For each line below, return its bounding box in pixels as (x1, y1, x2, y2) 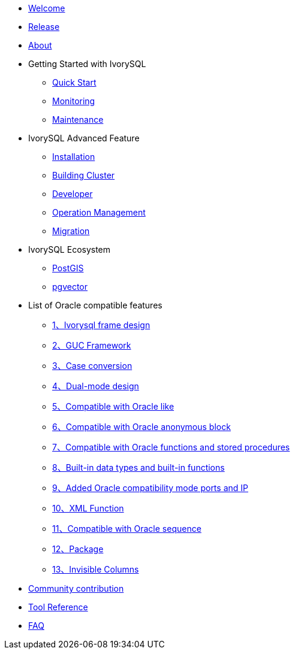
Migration (52, 226, 90, 236)
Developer (52, 189, 93, 199)
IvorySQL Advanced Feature (28, 133, 140, 143)
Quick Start (52, 77, 97, 87)
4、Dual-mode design (52, 381, 139, 391)
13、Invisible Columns (52, 564, 139, 574)
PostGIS (52, 263, 84, 273)
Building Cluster (52, 170, 115, 180)
